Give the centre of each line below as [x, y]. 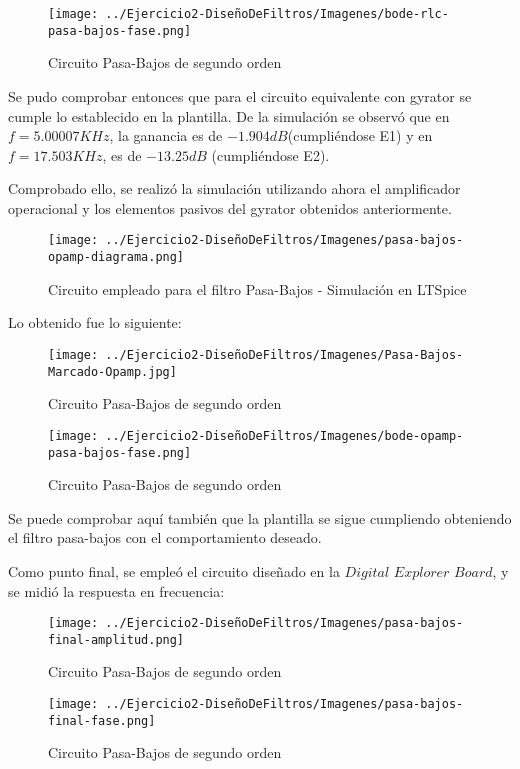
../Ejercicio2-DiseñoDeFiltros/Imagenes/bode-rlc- [277, 14]
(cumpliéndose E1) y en [360, 135]
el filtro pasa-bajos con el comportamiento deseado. [165, 537]
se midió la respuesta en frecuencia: [116, 590]
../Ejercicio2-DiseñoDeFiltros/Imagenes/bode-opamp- [284, 435]
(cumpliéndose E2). [270, 154]
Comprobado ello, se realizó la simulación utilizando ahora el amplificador [234, 188]
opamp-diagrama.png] [116, 257]
